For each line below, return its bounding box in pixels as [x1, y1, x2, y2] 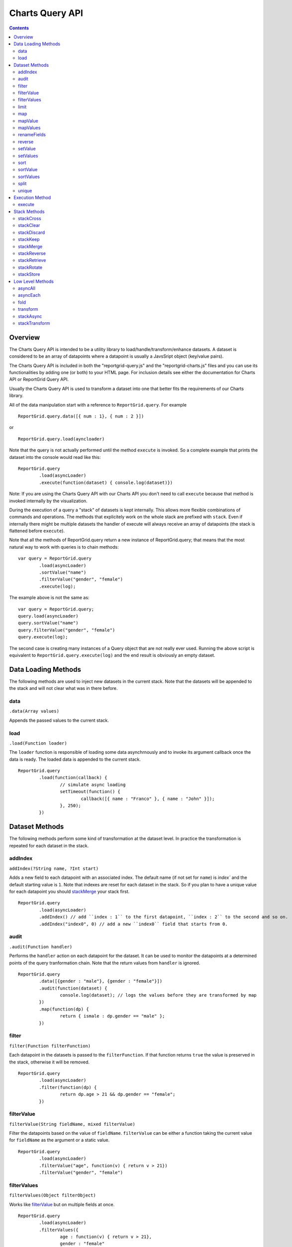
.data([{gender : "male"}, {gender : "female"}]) [39, 978, 163, 984]
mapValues [18, 125, 41, 131]
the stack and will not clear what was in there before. [9, 685, 118, 691]
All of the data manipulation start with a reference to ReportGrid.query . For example [9, 402, 187, 408]
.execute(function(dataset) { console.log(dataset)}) [39, 479, 173, 485]
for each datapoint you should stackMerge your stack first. [9, 888, 130, 895]
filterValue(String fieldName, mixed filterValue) [9, 1121, 135, 1127]
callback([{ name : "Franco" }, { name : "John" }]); [81, 796, 215, 802]
